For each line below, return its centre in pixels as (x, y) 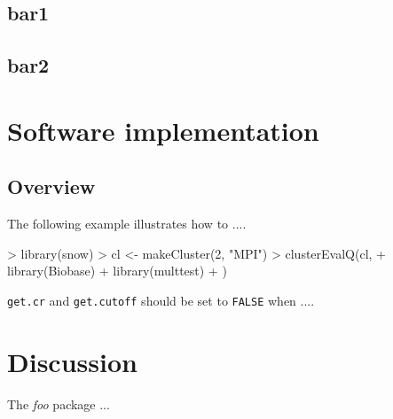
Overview (51, 186)
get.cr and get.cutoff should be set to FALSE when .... (161, 300)
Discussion (72, 361)
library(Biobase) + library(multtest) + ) (117, 271)
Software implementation (163, 130)
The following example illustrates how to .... (127, 224)
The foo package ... (59, 403)
